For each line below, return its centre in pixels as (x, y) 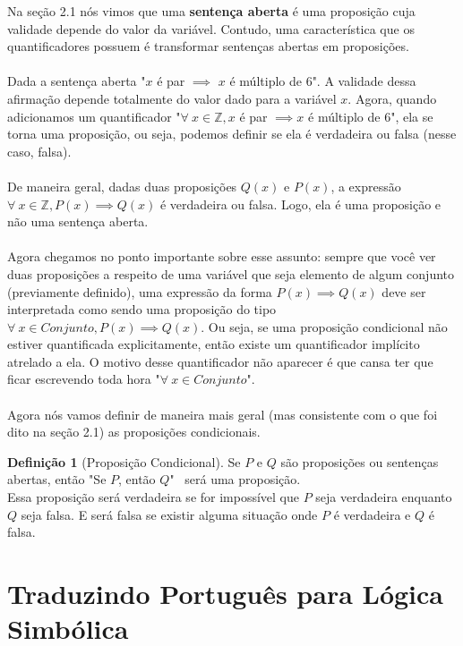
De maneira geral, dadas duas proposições (122, 186)
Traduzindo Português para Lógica (226, 593)
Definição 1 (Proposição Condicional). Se (124, 461)
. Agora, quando (392, 98)
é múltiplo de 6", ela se (371, 116)
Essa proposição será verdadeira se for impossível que (154, 497)
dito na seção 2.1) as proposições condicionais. (134, 432)
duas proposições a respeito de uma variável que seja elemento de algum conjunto (231, 273)
